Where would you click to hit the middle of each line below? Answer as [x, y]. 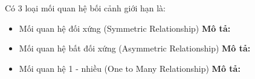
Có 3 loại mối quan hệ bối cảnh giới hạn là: [86, 8]
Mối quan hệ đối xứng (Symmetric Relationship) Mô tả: [125, 28]
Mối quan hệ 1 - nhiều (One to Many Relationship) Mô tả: [130, 68]
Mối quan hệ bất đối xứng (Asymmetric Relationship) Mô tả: [135, 48]
